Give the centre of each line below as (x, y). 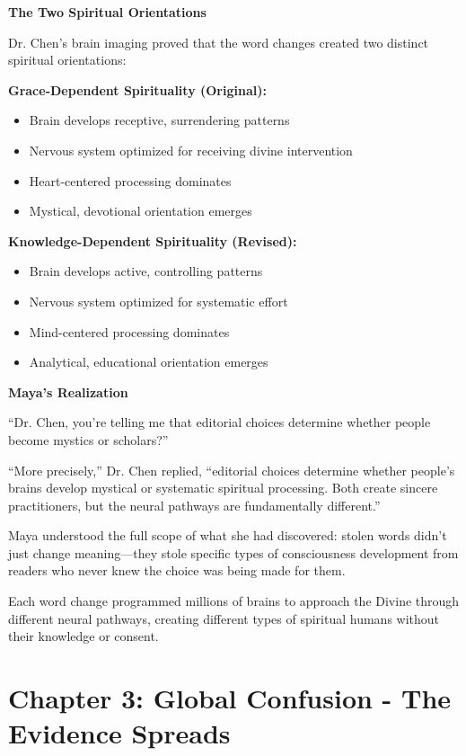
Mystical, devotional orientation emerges (141, 211)
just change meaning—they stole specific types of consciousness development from (233, 552)
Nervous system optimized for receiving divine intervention (191, 150)
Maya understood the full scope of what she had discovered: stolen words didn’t (228, 535)
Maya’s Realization (68, 391)
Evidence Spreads (119, 733)
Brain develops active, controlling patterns (146, 271)
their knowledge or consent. (84, 636)
